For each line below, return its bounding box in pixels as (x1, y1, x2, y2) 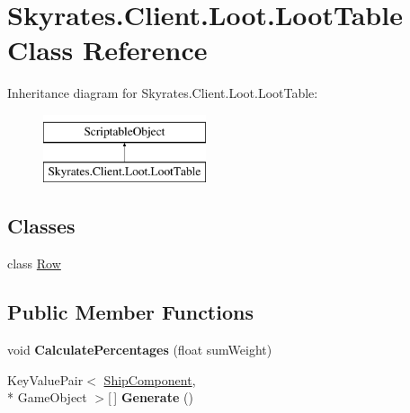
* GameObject (7, 388, 87, 407)
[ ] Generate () (108, 388, 193, 407)
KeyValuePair (7, 370, 84, 389)
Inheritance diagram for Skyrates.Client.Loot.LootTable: (7, 83, 318, 102)
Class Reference (7, 31, 208, 68)
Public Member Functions (7, 298, 254, 326)
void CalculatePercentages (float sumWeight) (7, 340, 272, 359)
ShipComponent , (103, 370, 196, 389)
